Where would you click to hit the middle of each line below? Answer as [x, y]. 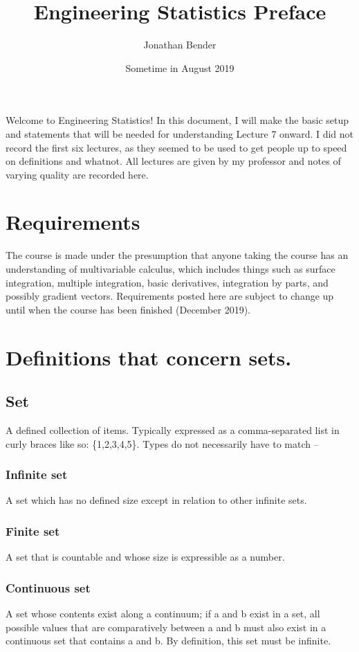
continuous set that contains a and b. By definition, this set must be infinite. [168, 641]
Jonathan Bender [180, 45]
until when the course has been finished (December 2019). [128, 309]
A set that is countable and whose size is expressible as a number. [145, 557]
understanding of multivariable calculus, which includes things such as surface [171, 269]
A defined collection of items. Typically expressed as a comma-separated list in [173, 429]
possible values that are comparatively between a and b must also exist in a [166, 627]
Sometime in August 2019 [180, 67]
